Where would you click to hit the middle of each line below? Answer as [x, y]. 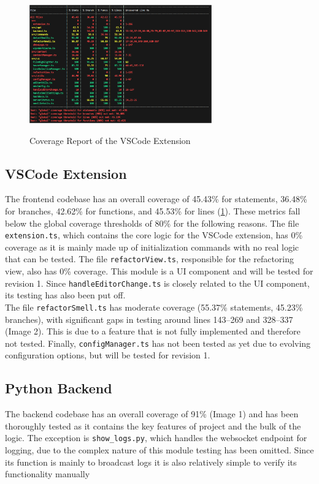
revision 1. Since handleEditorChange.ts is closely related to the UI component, [157, 283]
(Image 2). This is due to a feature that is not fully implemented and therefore [153, 331]
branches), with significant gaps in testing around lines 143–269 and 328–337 [149, 319]
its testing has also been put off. [65, 295]
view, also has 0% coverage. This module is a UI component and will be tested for [159, 271]
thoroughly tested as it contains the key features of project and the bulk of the [153, 425]
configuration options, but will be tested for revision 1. [108, 355]
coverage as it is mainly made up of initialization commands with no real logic [152, 247]
